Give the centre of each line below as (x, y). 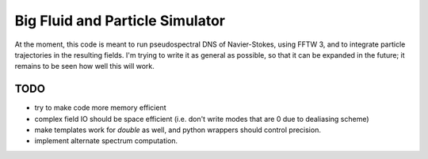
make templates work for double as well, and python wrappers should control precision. (178, 130)
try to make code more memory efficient (100, 108)
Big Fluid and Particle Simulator (120, 21)
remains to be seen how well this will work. (84, 66)
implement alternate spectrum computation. (106, 141)
